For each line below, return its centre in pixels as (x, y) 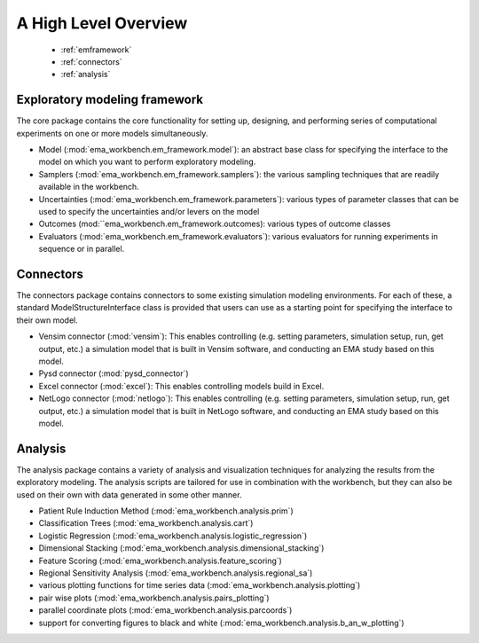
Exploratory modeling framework (110, 100)
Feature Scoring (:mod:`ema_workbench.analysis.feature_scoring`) (161, 561)
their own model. (47, 320)
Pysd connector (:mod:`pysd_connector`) (114, 373)
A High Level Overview (102, 23)
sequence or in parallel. (82, 249)
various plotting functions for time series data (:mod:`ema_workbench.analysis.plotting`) (200, 585)
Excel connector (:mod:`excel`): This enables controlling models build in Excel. (181, 386)
